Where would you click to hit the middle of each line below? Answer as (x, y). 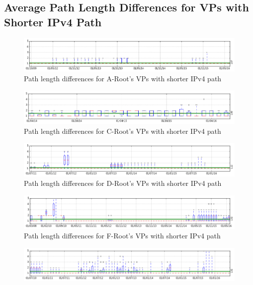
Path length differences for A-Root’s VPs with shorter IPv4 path (123, 78)
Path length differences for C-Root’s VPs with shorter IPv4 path (123, 131)
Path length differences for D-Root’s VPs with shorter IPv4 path (123, 183)
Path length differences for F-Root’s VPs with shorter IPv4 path (122, 236)
